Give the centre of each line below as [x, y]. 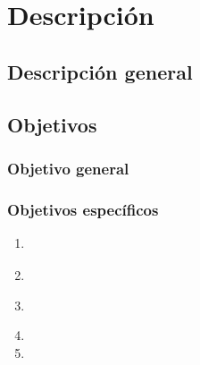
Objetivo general [68, 168]
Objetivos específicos [83, 209]
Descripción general [100, 71]
